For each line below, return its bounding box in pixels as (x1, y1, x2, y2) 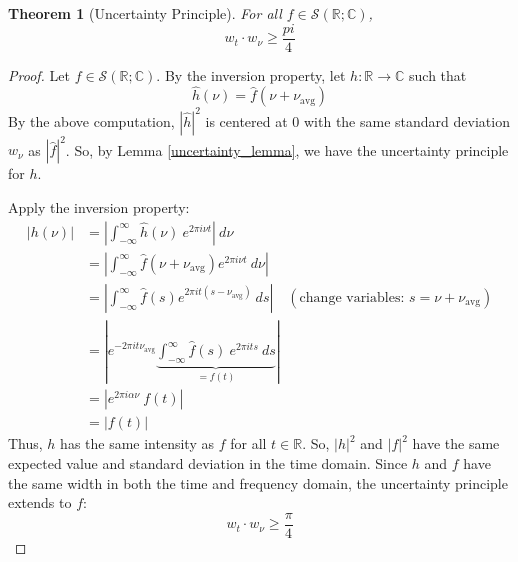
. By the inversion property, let (156, 64, 346, 85)
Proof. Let (8, 64, 70, 85)
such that (409, 64, 467, 85)
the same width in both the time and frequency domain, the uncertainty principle (8, 472, 508, 493)
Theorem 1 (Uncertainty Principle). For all (8, 3, 282, 23)
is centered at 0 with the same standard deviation (205, 110, 510, 131)
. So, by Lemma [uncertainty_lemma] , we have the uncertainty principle (65, 139, 509, 160)
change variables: (299, 290, 405, 305)
